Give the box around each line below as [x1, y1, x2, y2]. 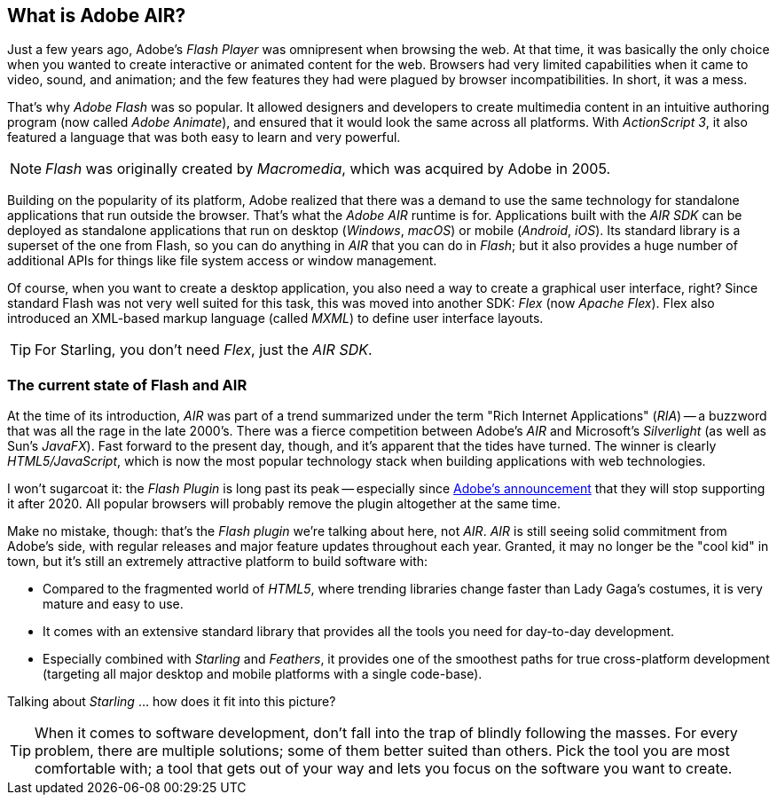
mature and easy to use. [43, 596, 184, 612]
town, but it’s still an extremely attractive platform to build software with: [7, 554, 428, 570]
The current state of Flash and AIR [7, 375, 247, 394]
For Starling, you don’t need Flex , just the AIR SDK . [35, 341, 373, 359]
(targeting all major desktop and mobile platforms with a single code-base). [43, 666, 483, 682]
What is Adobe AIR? [7, 4, 186, 27]
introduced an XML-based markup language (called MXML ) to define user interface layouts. [7, 311, 544, 326]
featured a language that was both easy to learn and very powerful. [7, 130, 401, 145]
